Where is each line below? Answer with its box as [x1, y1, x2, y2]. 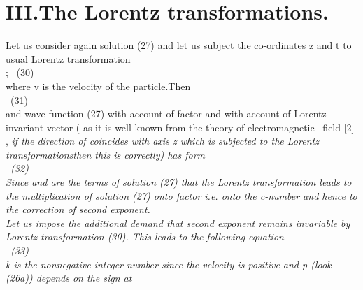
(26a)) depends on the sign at [6, 270, 132, 285]
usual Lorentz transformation [6, 51, 131, 66]
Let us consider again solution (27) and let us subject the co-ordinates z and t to [6, 38, 352, 52]
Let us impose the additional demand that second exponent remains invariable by [6, 215, 350, 230]
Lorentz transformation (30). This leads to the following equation [6, 229, 284, 244]
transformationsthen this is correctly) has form [6, 147, 206, 161]
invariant [6, 119, 44, 134]
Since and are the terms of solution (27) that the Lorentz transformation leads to [6, 175, 352, 189]
